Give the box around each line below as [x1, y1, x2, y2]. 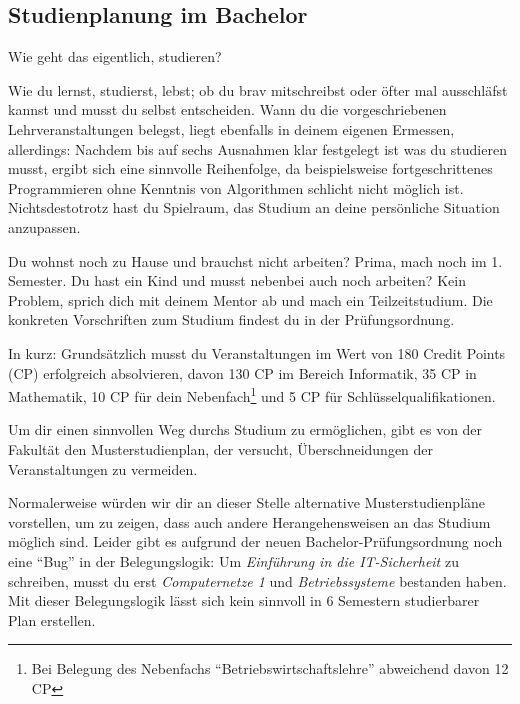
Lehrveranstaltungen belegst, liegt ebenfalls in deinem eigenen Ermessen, [8, 118, 455, 139]
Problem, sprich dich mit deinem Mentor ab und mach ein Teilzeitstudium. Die [8, 289, 493, 310]
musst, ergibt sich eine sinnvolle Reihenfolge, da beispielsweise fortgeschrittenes [8, 158, 493, 179]
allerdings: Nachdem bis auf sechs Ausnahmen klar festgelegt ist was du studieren [8, 138, 507, 159]
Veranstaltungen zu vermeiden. [8, 458, 198, 479]
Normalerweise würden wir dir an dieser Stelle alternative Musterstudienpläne [8, 492, 486, 513]
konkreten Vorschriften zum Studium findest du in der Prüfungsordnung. [8, 309, 455, 330]
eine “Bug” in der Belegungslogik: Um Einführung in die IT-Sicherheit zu [8, 550, 459, 571]
